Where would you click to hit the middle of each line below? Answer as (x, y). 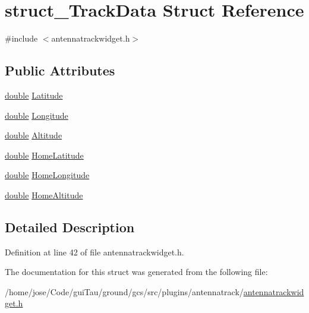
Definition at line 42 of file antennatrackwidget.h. (94, 252)
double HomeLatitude (44, 155)
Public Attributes (60, 70)
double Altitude (34, 135)
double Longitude (37, 115)
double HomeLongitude (47, 175)
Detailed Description (70, 227)
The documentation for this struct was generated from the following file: (136, 272)
